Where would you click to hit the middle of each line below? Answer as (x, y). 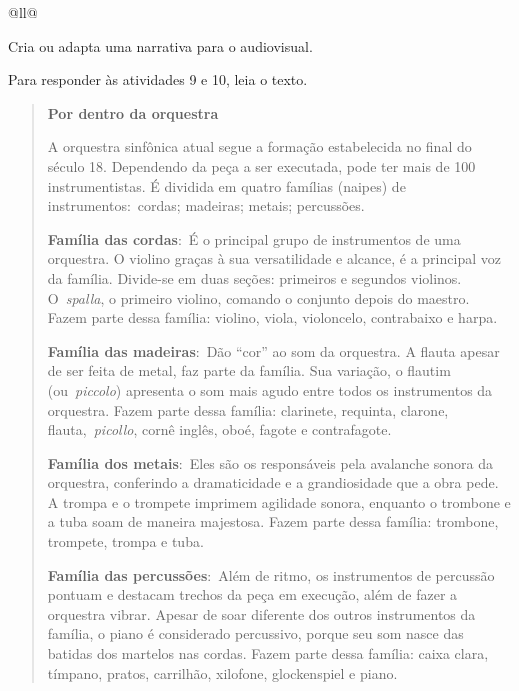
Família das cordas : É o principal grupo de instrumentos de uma (254, 238)
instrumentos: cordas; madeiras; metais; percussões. (206, 205)
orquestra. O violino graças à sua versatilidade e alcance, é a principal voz (274, 258)
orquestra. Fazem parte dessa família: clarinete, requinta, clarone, (248, 409)
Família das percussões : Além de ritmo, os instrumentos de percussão (271, 574)
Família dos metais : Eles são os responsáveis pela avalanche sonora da (270, 462)
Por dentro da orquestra (133, 112)
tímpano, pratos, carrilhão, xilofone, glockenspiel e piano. (222, 672)
